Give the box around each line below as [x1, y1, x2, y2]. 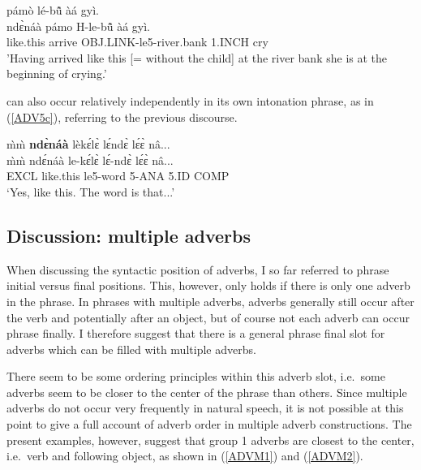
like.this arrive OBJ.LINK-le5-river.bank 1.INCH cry [6, 33, 268, 50]
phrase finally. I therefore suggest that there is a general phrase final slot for [6, 325, 385, 342]
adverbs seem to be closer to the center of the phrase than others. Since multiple [6, 383, 407, 400]
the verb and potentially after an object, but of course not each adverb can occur [6, 308, 410, 326]
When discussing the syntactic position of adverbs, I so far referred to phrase [6, 261, 389, 278]
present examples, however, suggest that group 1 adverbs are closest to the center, [6, 431, 415, 448]
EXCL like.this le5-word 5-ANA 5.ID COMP [6, 167, 230, 184]
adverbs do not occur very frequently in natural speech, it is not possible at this [6, 399, 404, 416]
